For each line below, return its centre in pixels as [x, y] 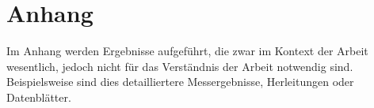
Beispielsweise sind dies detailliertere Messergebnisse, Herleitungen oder [180, 82]
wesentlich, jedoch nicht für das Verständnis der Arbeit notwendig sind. [180, 66]
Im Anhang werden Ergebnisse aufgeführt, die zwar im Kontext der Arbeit [187, 51]
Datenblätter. [39, 97]
